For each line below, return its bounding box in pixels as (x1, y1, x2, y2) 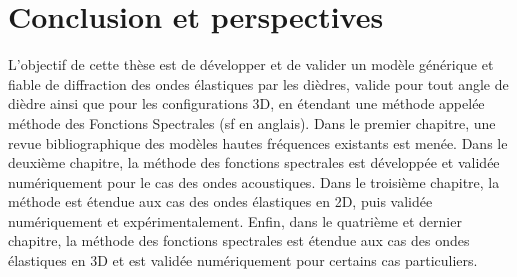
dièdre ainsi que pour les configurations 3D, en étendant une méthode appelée (8, 93, 485, 114)
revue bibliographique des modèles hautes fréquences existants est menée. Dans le (8, 132, 508, 153)
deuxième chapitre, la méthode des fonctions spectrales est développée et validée (8, 152, 500, 173)
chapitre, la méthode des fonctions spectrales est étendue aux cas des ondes (8, 230, 470, 251)
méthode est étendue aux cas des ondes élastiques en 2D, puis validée (8, 191, 433, 212)
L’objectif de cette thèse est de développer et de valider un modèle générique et (8, 54, 494, 75)
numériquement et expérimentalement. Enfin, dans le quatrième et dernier (8, 210, 462, 231)
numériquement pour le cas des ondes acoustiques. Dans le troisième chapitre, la (8, 171, 500, 192)
